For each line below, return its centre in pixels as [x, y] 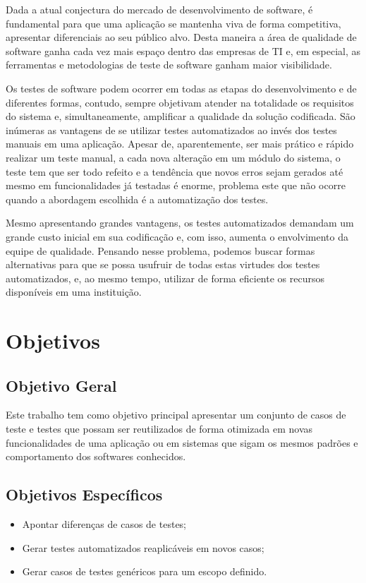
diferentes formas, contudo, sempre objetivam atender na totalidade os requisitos [180, 102]
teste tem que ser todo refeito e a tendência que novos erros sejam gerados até [175, 171]
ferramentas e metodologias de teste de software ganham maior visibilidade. [169, 65]
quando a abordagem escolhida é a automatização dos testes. [137, 199]
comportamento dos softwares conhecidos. [96, 456]
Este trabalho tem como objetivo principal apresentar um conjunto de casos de [176, 415]
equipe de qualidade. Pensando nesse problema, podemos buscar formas [160, 250]
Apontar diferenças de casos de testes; [104, 524]
